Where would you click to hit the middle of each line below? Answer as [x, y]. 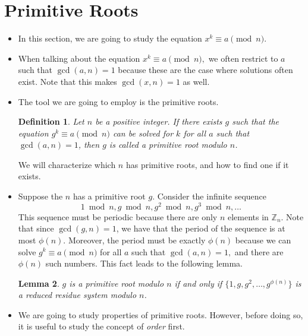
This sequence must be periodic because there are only [118, 216]
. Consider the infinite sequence [210, 196]
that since [36, 228]
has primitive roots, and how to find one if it [207, 164]
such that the [255, 121]
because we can [263, 240]
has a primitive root [109, 196]
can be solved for [143, 133]
